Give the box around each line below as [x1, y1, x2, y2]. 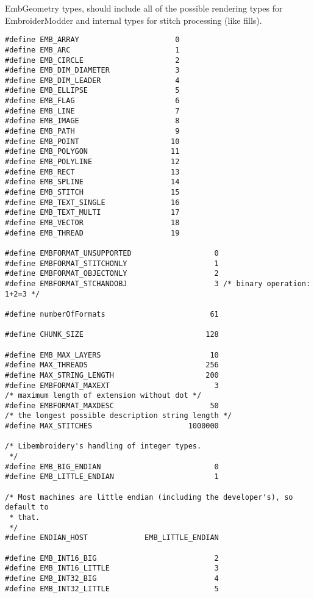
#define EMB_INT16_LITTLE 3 [5, 564, 219, 573]
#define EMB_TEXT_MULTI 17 [5, 208, 180, 217]
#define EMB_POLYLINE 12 [5, 157, 180, 167]
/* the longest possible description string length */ [5, 411, 232, 420]
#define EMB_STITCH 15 [5, 188, 180, 197]
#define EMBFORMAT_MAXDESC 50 [5, 401, 219, 410]
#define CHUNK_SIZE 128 [5, 330, 219, 339]
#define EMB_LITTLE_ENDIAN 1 [5, 472, 219, 481]
